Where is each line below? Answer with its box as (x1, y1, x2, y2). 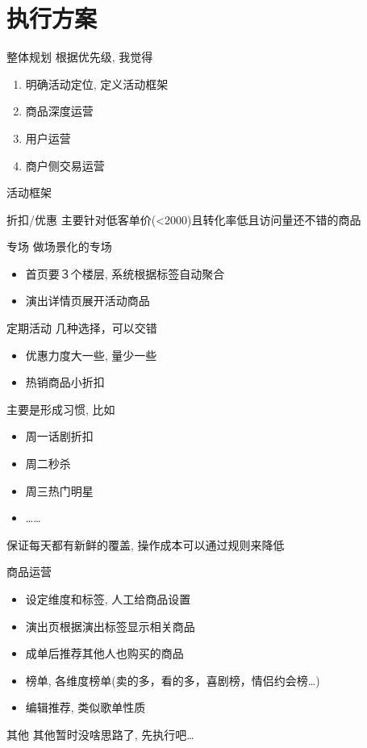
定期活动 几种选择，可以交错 (6, 320, 157, 336)
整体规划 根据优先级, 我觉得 (6, 48, 153, 65)
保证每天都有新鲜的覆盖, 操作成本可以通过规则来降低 (6, 536, 285, 553)
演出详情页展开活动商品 (25, 292, 150, 309)
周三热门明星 (25, 482, 94, 499)
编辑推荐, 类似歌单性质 (25, 699, 146, 716)
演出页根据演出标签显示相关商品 (25, 617, 195, 634)
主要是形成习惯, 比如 (6, 400, 115, 417)
